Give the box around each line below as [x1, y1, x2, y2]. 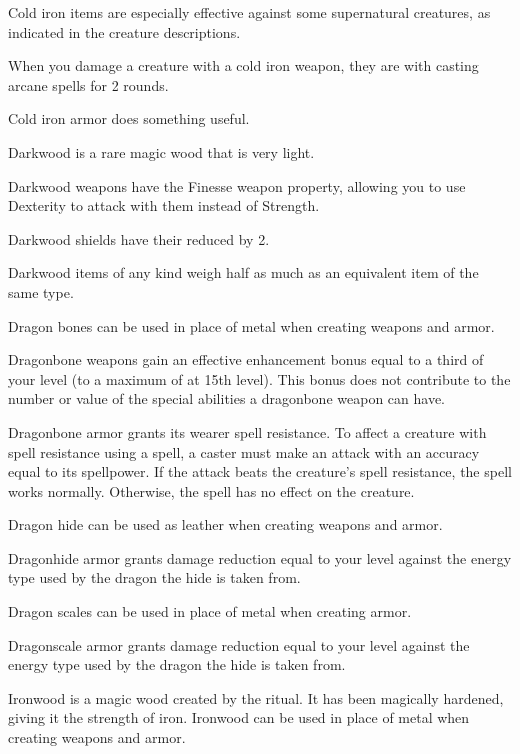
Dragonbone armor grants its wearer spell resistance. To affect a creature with [8, 421, 487, 442]
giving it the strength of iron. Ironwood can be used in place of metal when [8, 707, 470, 728]
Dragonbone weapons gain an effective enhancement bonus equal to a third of [8, 349, 484, 370]
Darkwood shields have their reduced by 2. [8, 228, 270, 249]
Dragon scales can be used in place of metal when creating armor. [8, 601, 412, 622]
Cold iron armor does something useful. [8, 108, 250, 129]
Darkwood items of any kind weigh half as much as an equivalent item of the [8, 262, 479, 283]
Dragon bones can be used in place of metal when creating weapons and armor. [8, 315, 495, 336]
